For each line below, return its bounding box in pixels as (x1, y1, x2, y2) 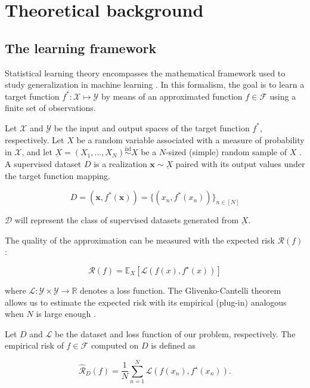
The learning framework (5, 38, 157, 57)
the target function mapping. (5, 169, 111, 181)
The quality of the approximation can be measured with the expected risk (5, 233, 275, 246)
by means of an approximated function (101, 90, 243, 102)
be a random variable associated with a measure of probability (76, 133, 305, 146)
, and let (21, 146, 52, 158)
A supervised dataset (5, 157, 82, 170)
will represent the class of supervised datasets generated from (14, 214, 239, 226)
